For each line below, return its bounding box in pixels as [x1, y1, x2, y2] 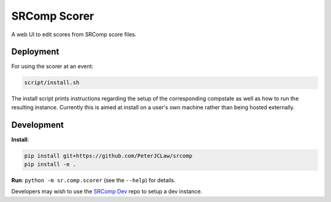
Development [11, 120, 64, 130]
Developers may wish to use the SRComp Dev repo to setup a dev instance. [11, 188, 202, 195]
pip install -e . [24, 161, 77, 168]
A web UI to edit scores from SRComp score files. [11, 31, 137, 38]
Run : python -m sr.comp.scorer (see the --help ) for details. [11, 177, 176, 184]
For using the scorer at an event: [11, 63, 94, 70]
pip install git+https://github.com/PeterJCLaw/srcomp [24, 152, 192, 159]
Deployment [11, 47, 59, 57]
